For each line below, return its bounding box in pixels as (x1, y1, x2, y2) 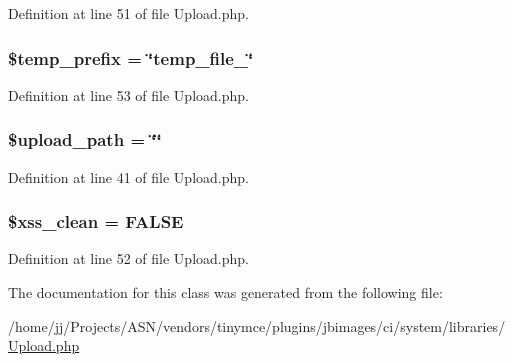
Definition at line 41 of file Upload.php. (8, 166, 249, 187)
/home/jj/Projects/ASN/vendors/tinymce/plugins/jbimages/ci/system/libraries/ (8, 315, 506, 336)
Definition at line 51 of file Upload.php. (8, 3, 249, 23)
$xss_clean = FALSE (8, 209, 184, 234)
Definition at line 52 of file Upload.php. (8, 248, 249, 269)
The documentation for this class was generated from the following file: (8, 282, 443, 303)
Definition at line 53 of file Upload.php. (8, 84, 249, 105)
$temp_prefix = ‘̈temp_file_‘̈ (8, 45, 254, 70)
